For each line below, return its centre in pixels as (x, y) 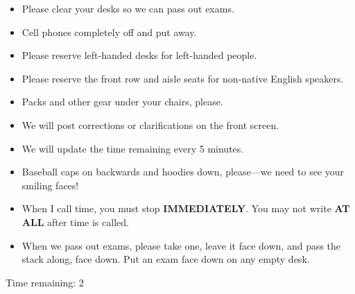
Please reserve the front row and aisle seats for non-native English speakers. (183, 78)
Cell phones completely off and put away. (109, 32)
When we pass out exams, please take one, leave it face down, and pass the (181, 245)
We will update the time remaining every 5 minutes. (133, 148)
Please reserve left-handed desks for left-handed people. (139, 55)
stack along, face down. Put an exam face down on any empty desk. (166, 259)
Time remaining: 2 (45, 282)
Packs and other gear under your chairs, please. (122, 102)
